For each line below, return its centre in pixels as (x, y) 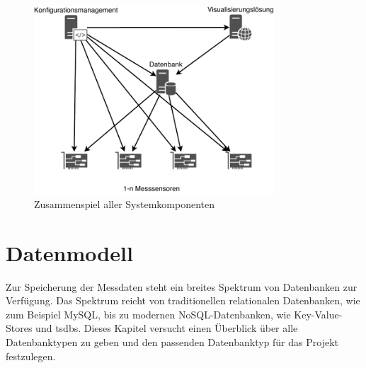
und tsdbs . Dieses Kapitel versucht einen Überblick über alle (167, 328)
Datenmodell (69, 252)
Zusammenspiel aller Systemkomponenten (124, 203)
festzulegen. (31, 356)
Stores (19, 328)
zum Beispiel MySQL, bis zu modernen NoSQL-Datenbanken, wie (148, 314)
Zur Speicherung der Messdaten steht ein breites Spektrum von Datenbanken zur (182, 286)
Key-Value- (318, 314)
